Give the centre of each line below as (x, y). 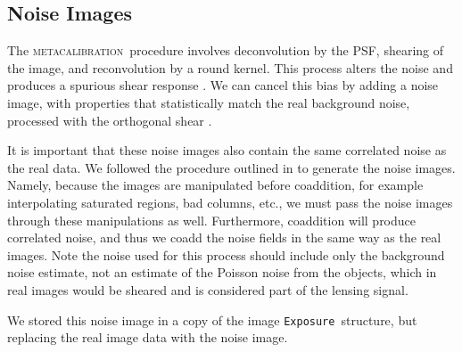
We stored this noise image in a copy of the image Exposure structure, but (212, 319)
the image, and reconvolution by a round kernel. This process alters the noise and (230, 67)
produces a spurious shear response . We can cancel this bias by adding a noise (223, 85)
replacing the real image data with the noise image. (148, 337)
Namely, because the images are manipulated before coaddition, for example (215, 185)
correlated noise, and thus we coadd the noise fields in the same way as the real (224, 237)
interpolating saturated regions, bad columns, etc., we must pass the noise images (230, 202)
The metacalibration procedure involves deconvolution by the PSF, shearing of (226, 50)
